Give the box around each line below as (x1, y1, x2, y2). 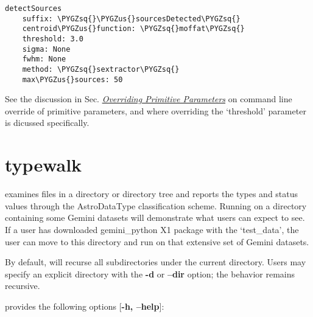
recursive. (5, 279, 40, 292)
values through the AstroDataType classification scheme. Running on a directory (5, 199, 307, 212)
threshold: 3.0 (22, 34, 83, 43)
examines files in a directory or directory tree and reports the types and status (5, 187, 298, 200)
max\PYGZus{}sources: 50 (22, 75, 123, 84)
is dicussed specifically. (5, 116, 90, 129)
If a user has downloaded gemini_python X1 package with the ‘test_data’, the (5, 223, 299, 235)
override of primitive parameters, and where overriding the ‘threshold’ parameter (5, 104, 306, 117)
